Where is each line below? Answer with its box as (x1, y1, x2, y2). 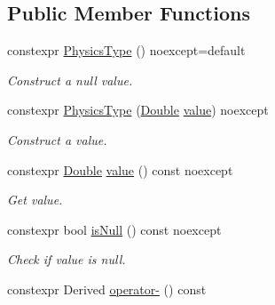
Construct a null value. (7, 70, 133, 89)
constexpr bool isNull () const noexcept (7, 220, 222, 238)
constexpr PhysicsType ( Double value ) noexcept (7, 100, 269, 119)
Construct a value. (7, 130, 107, 148)
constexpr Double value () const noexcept (7, 160, 233, 179)
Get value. (7, 190, 63, 209)
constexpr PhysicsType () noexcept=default (7, 41, 246, 60)
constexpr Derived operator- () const (7, 279, 207, 298)
